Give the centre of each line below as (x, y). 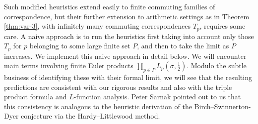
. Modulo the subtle (217, 65)
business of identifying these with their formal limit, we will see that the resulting (128, 77)
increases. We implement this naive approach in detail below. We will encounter (125, 56)
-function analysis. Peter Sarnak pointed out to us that (157, 97)
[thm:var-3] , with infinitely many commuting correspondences (97, 26)
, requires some (223, 26)
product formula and (35, 97)
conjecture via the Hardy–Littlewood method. (91, 116)
